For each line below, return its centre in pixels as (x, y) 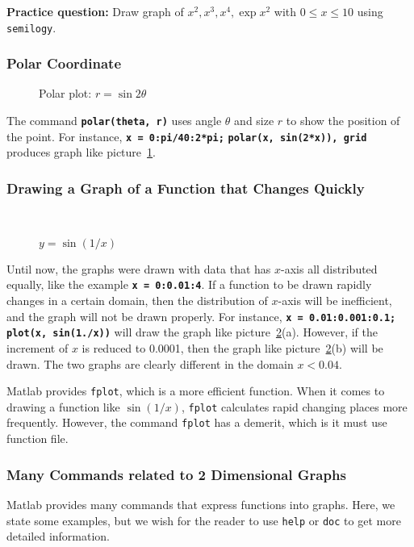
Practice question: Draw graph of (95, 11)
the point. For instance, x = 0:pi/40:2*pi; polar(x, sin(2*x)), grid (187, 136)
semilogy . (31, 27)
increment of (38, 347)
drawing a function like (63, 406)
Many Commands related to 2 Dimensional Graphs (176, 474)
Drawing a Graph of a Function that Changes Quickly (186, 188)
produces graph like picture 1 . (81, 152)
